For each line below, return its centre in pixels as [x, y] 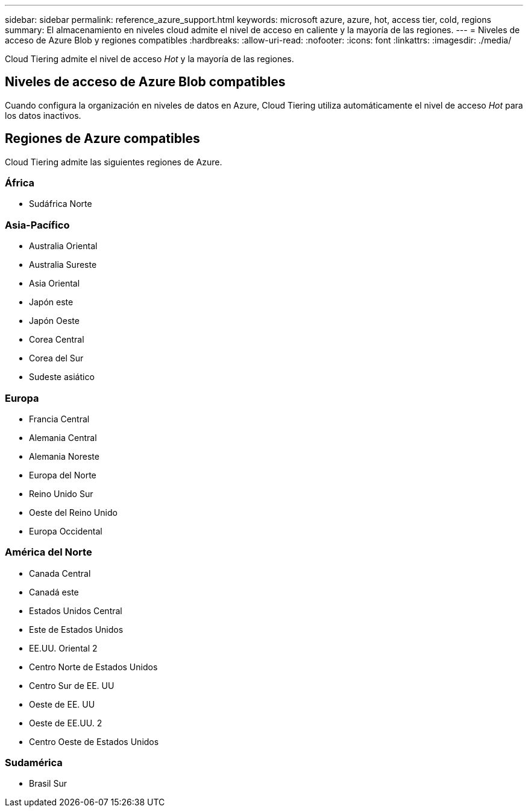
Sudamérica [34, 763]
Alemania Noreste [64, 456]
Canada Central [60, 573]
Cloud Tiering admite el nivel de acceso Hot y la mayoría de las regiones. [149, 59]
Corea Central [57, 340]
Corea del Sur [56, 358]
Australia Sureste [63, 265]
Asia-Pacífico [37, 225]
